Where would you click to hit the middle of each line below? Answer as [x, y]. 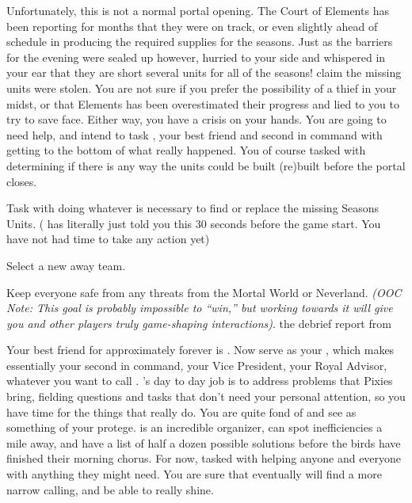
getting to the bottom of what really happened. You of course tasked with [186, 150]
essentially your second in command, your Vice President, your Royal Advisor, [197, 365]
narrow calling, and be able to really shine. [110, 489]
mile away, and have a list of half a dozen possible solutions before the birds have [204, 442]
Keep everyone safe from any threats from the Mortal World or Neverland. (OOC [204, 292]
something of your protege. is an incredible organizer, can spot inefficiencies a [195, 427]
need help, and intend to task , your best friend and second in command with [195, 134]
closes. [22, 181]
